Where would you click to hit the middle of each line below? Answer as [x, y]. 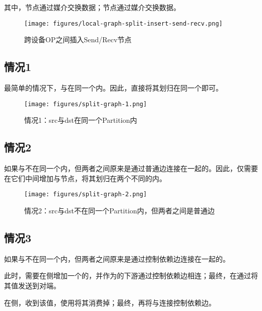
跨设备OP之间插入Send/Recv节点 [78, 40]
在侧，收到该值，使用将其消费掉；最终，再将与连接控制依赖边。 [110, 302]
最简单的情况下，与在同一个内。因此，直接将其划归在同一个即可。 [113, 88]
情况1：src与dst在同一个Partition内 [81, 120]
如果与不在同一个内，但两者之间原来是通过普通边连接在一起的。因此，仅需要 [131, 168]
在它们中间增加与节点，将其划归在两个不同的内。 [85, 178]
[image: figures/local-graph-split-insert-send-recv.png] [123, 23]
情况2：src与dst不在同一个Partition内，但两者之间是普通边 [120, 210]
